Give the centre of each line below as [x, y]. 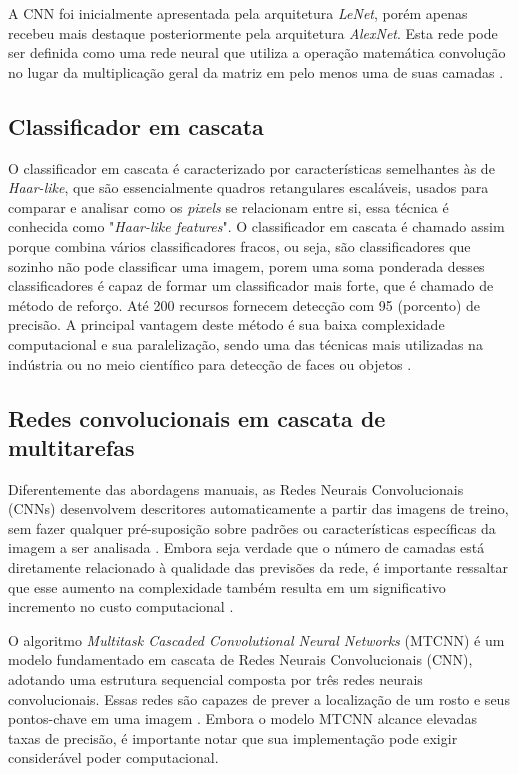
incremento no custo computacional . [121, 606]
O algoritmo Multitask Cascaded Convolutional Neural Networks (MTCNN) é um [256, 639]
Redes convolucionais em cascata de [197, 417]
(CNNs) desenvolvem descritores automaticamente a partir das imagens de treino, [258, 508]
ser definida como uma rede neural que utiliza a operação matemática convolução [257, 52]
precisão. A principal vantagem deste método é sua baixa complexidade [226, 324]
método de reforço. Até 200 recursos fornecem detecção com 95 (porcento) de [244, 304]
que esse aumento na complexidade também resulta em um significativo [227, 586]
